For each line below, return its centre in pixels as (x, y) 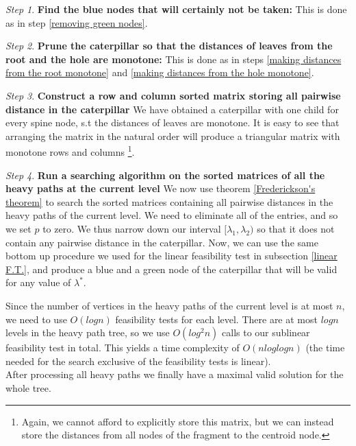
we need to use (36, 319)
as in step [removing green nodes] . (77, 22)
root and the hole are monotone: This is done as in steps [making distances (174, 59)
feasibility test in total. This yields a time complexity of (123, 348)
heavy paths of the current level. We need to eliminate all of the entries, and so (172, 215)
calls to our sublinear (266, 332)
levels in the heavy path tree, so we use (88, 332)
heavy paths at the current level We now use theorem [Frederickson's (161, 188)
